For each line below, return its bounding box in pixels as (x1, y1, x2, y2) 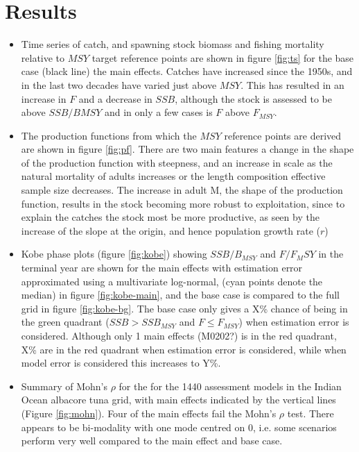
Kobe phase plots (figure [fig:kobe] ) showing (21, 246, 207, 261)
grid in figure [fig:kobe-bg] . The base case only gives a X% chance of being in (21, 301, 348, 315)
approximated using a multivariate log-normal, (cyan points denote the (21, 274, 323, 288)
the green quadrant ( (21, 315, 110, 329)
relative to (21, 50, 65, 65)
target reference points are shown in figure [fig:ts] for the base (91, 50, 354, 65)
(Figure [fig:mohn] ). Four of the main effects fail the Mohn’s (21, 405, 277, 420)
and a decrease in (78, 91, 152, 106)
